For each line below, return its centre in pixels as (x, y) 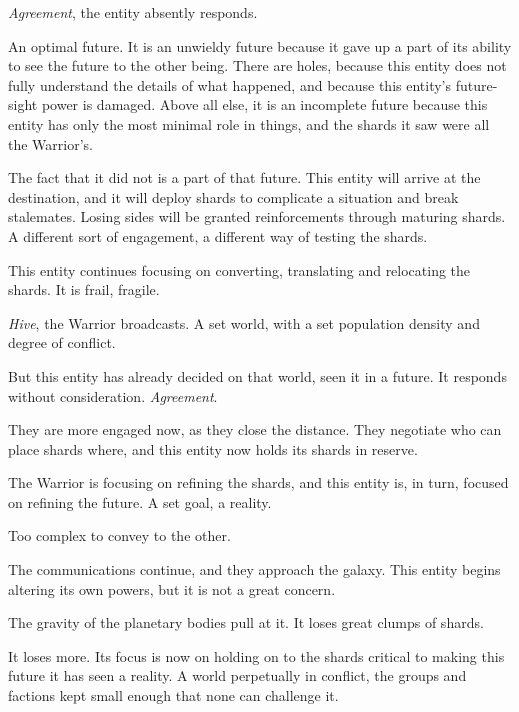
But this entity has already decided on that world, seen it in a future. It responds (257, 375)
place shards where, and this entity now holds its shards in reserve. (213, 448)
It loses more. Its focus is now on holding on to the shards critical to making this (256, 655)
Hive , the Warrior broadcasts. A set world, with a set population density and (244, 322)
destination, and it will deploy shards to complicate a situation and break (233, 196)
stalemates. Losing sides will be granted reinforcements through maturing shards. (257, 216)
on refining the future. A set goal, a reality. (140, 501)
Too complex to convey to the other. (119, 535)
